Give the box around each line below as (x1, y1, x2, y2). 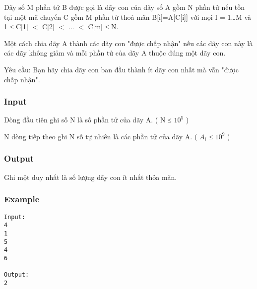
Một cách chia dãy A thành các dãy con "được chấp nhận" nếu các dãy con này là (4, 38, 253, 48)
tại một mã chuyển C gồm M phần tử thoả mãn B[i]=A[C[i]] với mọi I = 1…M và (4, 11, 251, 22)
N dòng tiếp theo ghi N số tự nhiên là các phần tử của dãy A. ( (4, 131, 197, 141)
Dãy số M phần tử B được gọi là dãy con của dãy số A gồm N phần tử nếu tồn (4, 2, 245, 12)
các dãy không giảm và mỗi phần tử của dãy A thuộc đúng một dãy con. (4, 48, 226, 58)
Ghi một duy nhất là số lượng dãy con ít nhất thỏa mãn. (4, 172, 177, 182)
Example (4, 193, 40, 205)
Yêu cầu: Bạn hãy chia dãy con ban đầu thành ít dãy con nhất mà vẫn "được (4, 64, 239, 74)
